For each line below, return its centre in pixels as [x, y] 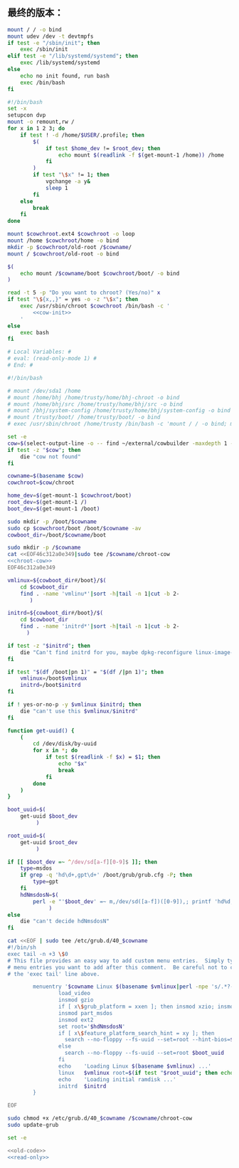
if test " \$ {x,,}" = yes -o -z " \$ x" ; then [73, 300]
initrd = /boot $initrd [51, 685]
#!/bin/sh [22, 948]
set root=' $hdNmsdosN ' [92, 1026]
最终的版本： [36, 13]
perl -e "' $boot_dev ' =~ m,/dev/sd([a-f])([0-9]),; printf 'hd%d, [133, 901]
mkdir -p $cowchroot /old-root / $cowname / [70, 247]
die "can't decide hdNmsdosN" [65, 921]
